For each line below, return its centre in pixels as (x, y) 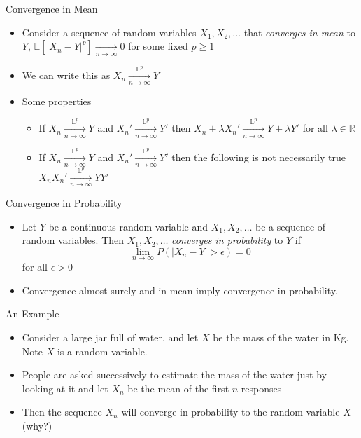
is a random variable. (102, 351)
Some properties (57, 101)
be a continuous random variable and (128, 226)
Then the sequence (62, 412)
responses (261, 388)
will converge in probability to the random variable (231, 412)
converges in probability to (227, 240)
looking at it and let (65, 388)
